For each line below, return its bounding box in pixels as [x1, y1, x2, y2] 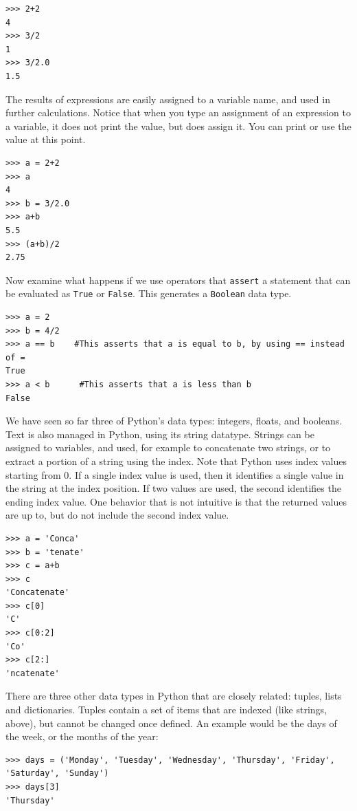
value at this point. [5, 132, 86, 147]
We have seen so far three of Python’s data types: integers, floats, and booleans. [5, 413, 343, 428]
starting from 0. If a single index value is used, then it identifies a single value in [5, 467, 344, 482]
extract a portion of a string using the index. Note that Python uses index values [5, 453, 347, 468]
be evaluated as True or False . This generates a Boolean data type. [5, 286, 292, 301]
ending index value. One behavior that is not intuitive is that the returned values [5, 494, 347, 508]
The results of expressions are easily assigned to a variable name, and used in [5, 91, 330, 106]
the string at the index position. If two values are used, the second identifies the [5, 481, 341, 495]
